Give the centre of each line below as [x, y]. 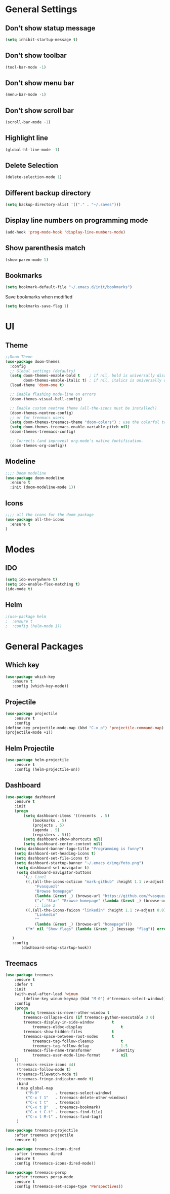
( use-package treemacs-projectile [42, 1131]
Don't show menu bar [40, 83]
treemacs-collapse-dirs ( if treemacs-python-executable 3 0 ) [89, 1018]
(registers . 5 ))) [52, 835]
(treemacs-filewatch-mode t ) [47, 1074]
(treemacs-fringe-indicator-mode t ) [55, 1079]
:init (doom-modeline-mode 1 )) [43, 487]
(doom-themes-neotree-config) [41, 413]
